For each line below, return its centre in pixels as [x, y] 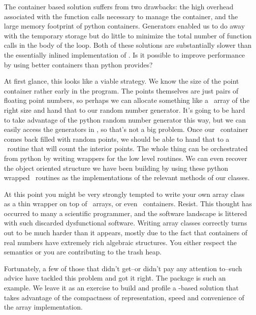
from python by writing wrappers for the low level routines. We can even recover [126, 158]
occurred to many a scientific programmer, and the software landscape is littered [126, 213]
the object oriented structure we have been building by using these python [116, 168]
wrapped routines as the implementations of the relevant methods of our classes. [127, 177]
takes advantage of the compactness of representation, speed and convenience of [124, 297]
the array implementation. [43, 307]
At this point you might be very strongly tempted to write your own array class [124, 194]
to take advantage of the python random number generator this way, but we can [125, 119]
